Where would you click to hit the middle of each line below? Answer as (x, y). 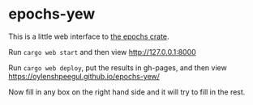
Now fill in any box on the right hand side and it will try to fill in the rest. (127, 92)
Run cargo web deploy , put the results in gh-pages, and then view (118, 67)
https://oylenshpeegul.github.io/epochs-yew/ (84, 76)
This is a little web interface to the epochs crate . (89, 36)
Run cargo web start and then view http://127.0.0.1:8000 (102, 52)
